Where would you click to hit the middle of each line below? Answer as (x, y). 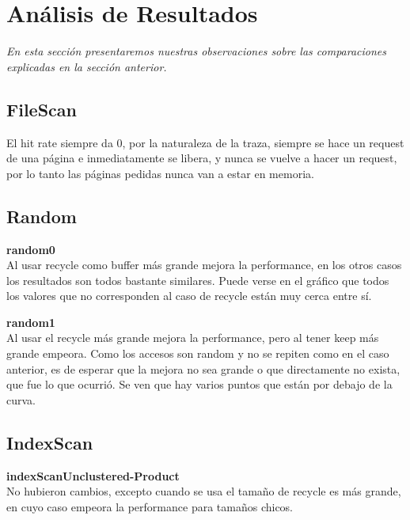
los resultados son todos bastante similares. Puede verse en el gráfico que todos (198, 280)
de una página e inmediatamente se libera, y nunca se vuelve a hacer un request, (202, 158)
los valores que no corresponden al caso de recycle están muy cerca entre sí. (189, 296)
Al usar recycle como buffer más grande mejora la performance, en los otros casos (204, 265)
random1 (31, 322)
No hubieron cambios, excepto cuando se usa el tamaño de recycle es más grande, (204, 491)
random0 (31, 249)
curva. (21, 399)
